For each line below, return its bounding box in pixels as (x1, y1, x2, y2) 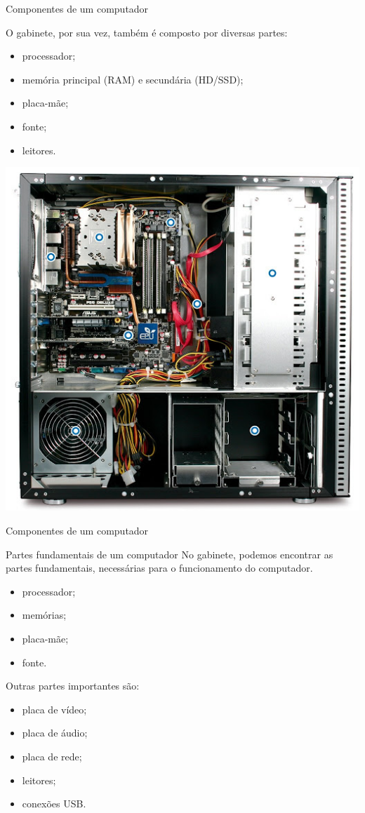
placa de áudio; (22, 725, 88, 740)
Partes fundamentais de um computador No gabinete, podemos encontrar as (6, 546, 333, 561)
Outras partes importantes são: (6, 678, 140, 693)
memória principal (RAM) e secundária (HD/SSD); (22, 72, 244, 86)
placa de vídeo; (22, 701, 87, 716)
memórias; (22, 607, 67, 622)
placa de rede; (22, 748, 82, 763)
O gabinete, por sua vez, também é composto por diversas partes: (6, 25, 288, 39)
